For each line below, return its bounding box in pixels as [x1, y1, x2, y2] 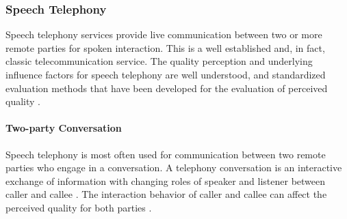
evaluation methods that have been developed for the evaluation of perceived [5, 81, 328, 95]
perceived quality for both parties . [5, 200, 152, 214]
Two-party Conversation [5, 121, 122, 135]
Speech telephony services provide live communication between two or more [5, 27, 322, 42]
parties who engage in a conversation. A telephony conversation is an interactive [5, 160, 342, 175]
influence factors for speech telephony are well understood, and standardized [5, 68, 326, 81]
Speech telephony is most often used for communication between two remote [5, 147, 326, 161]
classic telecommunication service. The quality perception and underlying [5, 54, 313, 68]
